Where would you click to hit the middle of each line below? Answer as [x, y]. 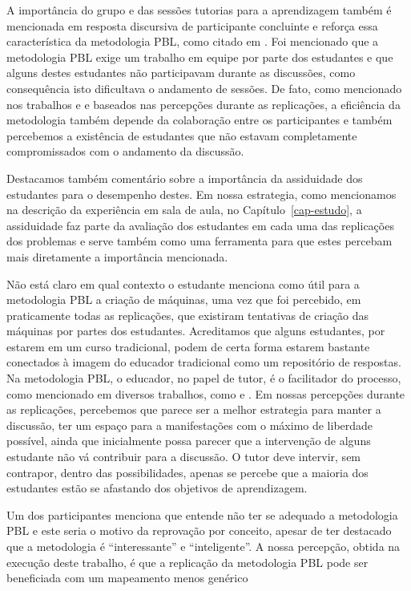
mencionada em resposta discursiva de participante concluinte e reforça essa [192, 25]
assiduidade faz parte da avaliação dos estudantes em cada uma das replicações [200, 225]
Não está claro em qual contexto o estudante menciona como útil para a [183, 283]
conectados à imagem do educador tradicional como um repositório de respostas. [204, 362]
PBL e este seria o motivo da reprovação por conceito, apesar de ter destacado [199, 530]
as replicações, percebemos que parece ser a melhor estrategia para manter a [194, 409]
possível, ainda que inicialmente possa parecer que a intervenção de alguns [189, 441]
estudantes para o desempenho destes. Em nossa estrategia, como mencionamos [201, 194]
